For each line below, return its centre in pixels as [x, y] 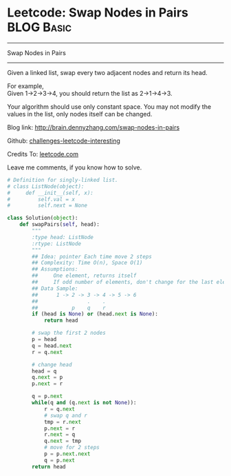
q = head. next [52, 346]
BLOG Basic [40, 27]
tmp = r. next [62, 422]
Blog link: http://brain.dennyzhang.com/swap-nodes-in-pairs [93, 127]
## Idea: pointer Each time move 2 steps [92, 256]
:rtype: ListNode [56, 244]
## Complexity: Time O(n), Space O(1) [87, 263]
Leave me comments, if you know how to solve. [75, 167]
